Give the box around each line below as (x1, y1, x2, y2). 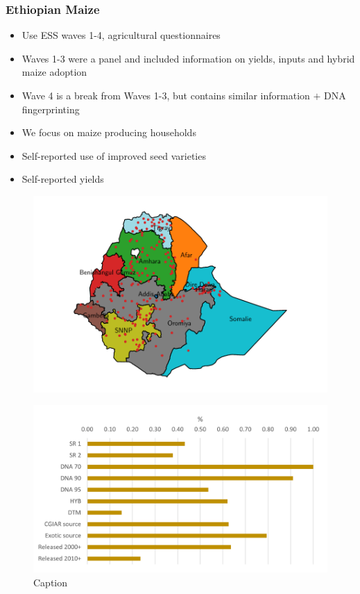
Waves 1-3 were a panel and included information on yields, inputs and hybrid (22, 51, 355, 65)
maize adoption (22, 65, 87, 79)
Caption (33, 575, 68, 589)
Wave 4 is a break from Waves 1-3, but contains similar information (22, 88, 310, 102)
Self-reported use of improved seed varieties (22, 148, 206, 163)
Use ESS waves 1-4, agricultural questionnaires (22, 28, 221, 42)
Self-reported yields (22, 172, 104, 186)
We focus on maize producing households (22, 125, 196, 140)
